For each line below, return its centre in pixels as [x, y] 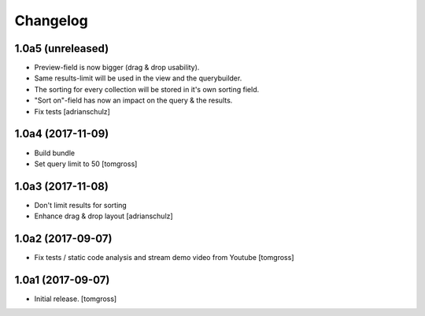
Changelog [51, 20]
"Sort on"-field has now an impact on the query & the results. [133, 100]
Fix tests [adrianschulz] [72, 111]
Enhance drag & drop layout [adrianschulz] [103, 216]
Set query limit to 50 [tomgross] [86, 164]
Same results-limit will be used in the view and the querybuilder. [138, 78]
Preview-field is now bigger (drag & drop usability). [117, 68]
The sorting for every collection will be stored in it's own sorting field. [147, 89]
